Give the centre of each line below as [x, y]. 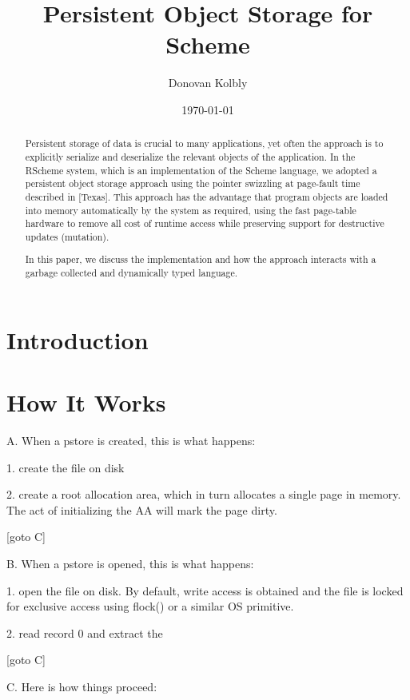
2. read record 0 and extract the [85, 632]
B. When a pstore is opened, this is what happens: [130, 564]
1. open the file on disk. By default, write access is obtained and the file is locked [205, 590]
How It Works [86, 402]
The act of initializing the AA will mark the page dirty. [142, 509]
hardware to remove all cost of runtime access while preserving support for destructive [205, 223]
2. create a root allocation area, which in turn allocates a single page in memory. [204, 494]
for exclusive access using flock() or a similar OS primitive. [150, 606]
